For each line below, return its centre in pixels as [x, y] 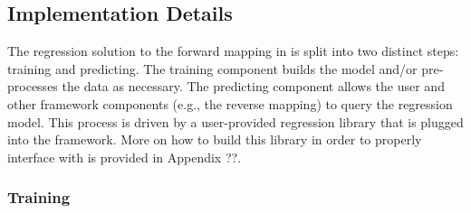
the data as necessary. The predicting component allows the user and [253, 86]
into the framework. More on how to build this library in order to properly [215, 139]
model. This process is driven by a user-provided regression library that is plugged [235, 121]
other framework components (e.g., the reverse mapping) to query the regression [230, 103]
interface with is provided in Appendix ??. [125, 157]
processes [33, 86]
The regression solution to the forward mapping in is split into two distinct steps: [233, 51]
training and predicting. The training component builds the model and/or [212, 68]
